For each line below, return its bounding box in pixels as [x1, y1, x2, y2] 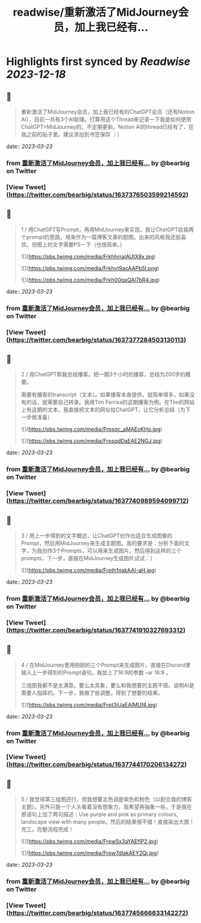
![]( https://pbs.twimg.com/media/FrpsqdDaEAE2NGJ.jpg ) [20, 437, 163, 445]
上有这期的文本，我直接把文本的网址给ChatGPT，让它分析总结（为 [20, 406, 186, 413]
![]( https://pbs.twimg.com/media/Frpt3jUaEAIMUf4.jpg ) [20, 701, 158, 708]
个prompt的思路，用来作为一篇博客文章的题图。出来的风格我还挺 [20, 233, 181, 241]
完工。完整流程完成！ [20, 826, 74, 833]
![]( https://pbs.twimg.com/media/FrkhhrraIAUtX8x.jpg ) [20, 253, 156, 260]
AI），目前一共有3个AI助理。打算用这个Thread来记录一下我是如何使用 [20, 116, 192, 123]
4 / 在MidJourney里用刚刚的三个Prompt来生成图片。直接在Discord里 [20, 661, 191, 668]
